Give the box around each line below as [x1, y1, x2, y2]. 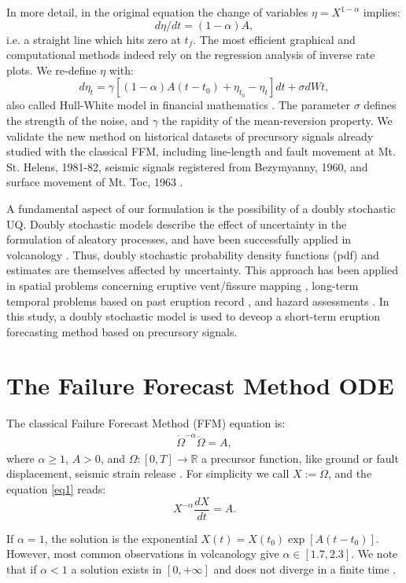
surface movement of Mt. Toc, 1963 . [6, 174, 183, 190]
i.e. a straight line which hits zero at [6, 31, 181, 47]
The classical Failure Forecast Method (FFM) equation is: [6, 415, 286, 431]
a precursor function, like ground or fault [201, 449, 399, 466]
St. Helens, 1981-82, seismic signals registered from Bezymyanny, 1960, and [6, 158, 368, 174]
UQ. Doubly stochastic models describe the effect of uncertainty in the [6, 215, 347, 232]
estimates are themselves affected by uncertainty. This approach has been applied [6, 262, 398, 278]
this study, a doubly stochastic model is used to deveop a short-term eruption [6, 308, 381, 324]
